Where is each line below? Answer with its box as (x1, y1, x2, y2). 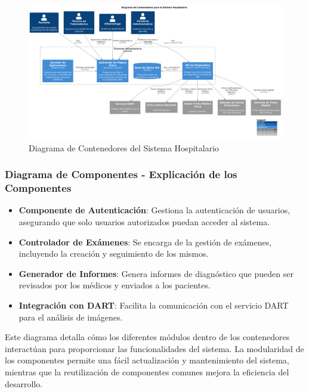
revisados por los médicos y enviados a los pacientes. (18, 279, 211, 291)
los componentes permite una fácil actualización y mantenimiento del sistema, (5, 354, 289, 366)
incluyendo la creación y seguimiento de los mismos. (18, 247, 209, 260)
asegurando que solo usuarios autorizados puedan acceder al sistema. (18, 216, 270, 228)
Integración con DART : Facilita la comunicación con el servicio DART (18, 298, 289, 311)
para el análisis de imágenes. (18, 310, 123, 323)
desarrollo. (5, 377, 43, 390)
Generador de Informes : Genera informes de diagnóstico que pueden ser (18, 267, 293, 279)
